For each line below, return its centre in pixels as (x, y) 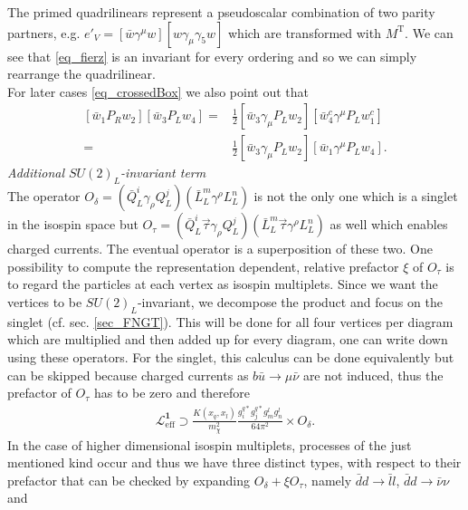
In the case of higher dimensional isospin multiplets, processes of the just (210, 444)
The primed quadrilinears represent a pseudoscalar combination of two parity (221, 12)
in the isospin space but (73, 224)
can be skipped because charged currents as (128, 375)
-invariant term (163, 173)
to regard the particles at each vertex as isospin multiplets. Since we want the (223, 284)
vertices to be (45, 302)
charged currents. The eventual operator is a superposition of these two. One (220, 249)
